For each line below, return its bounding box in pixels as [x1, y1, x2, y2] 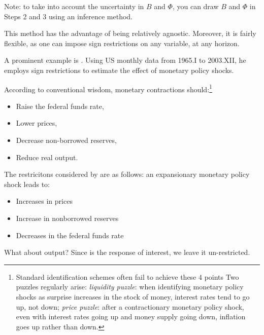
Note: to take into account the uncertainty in [4, 1, 144, 11]
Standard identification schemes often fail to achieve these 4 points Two [16, 271, 239, 282]
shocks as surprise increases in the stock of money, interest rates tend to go [16, 291, 250, 302]
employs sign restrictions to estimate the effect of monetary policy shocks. [4, 64, 234, 75]
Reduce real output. [16, 152, 78, 162]
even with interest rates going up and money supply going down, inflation [16, 311, 246, 322]
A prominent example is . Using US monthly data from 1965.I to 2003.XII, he [4, 55, 246, 65]
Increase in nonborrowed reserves [16, 212, 119, 223]
